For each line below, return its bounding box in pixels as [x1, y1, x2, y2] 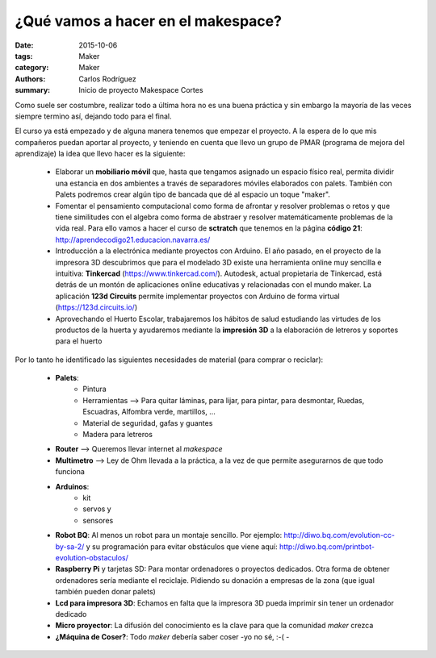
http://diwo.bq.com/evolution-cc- [283, 531, 396, 540]
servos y [82, 504, 112, 514]
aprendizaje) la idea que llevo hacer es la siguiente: [15, 149, 186, 159]
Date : [15, 40, 34, 50]
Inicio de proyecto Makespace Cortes [78, 85, 203, 95]
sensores [82, 515, 114, 525]
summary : [15, 85, 51, 95]
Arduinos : [55, 481, 90, 491]
